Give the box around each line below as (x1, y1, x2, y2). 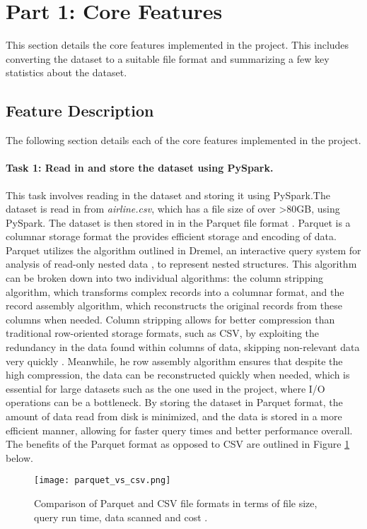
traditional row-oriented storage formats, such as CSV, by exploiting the (6, 326, 320, 340)
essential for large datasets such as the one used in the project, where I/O (6, 381, 325, 396)
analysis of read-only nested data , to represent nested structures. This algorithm (6, 256, 357, 271)
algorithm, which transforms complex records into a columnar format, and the (6, 284, 344, 299)
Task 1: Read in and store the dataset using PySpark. (6, 160, 274, 175)
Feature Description (6, 100, 154, 121)
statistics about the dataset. (6, 65, 127, 80)
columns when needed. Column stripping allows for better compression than (6, 311, 335, 326)
